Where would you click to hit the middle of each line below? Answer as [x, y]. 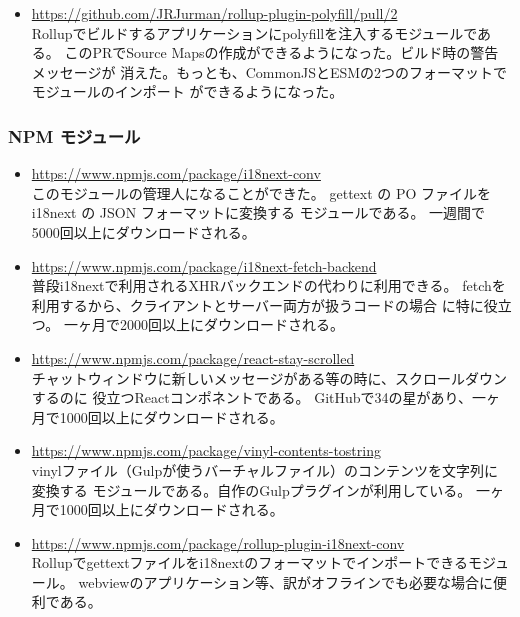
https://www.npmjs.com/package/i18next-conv [176, 173]
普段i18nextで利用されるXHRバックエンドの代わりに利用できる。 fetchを [268, 285]
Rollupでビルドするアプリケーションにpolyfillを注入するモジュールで [254, 32]
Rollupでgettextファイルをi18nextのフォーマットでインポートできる [250, 562]
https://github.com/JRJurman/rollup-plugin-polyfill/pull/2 [214, 13]
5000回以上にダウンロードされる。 [143, 231]
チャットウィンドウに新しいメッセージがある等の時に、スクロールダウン [269, 377]
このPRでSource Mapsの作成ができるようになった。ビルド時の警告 [281, 52]
